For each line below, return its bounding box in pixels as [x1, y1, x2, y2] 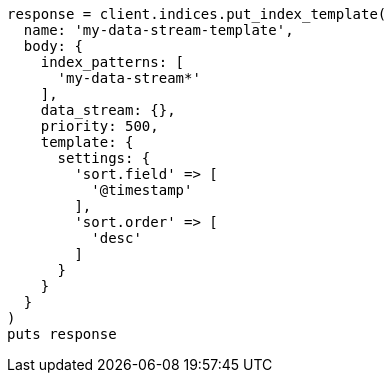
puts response [7, 326, 117, 342]
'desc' [91, 230, 142, 246]
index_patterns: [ [40, 54, 185, 70]
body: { [23, 38, 83, 54]
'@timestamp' [91, 182, 193, 198]
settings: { [57, 150, 151, 166]
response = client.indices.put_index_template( [7, 6, 387, 22]
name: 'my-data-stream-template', [23, 22, 294, 38]
